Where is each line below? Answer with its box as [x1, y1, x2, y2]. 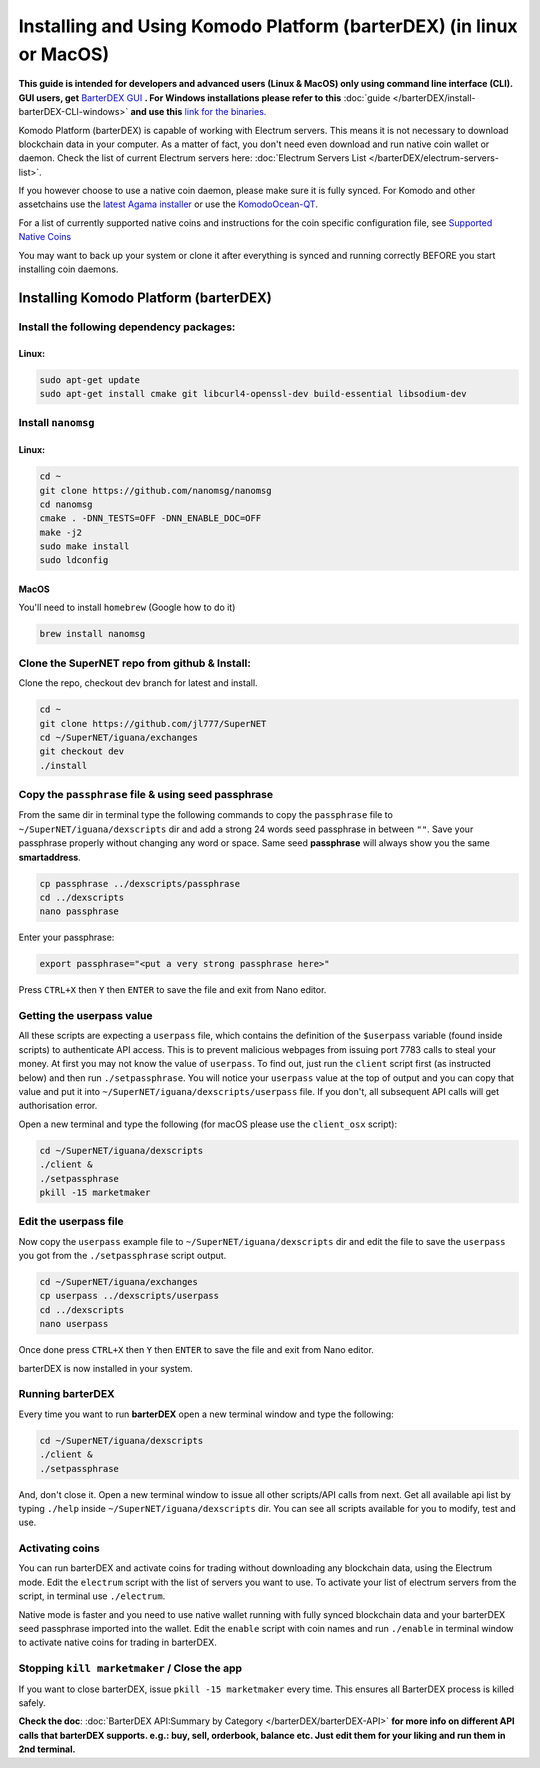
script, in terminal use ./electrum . [18, 1590, 166, 1602]
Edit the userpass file [18, 1215, 124, 1229]
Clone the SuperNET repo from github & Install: [18, 656, 252, 670]
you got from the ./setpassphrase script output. [18, 1250, 227, 1262]
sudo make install [39, 541, 130, 552]
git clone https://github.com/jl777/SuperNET [39, 718, 267, 729]
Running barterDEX [18, 1387, 115, 1401]
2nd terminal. [18, 1743, 76, 1755]
